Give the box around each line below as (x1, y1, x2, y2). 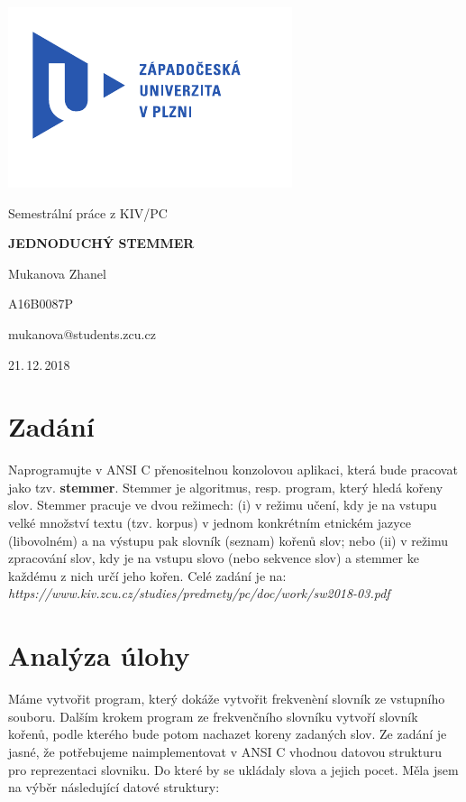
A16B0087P (8, 294, 73, 313)
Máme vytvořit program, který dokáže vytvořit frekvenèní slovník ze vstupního (8, 689, 445, 708)
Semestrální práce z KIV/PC (8, 203, 168, 222)
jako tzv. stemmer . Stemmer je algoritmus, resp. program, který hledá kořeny (8, 477, 443, 496)
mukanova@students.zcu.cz (8, 324, 156, 343)
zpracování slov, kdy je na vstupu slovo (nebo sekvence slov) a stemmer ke (8, 548, 419, 567)
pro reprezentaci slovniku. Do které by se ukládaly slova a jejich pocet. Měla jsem (8, 760, 459, 779)
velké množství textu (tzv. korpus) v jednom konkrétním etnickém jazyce (8, 513, 412, 532)
